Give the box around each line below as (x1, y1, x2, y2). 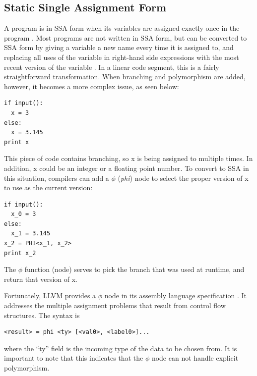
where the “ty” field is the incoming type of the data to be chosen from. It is (4, 343, 237, 353)
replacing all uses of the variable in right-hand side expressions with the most (4, 52, 239, 62)
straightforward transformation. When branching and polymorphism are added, (4, 71, 246, 82)
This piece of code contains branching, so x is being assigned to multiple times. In (4, 153, 253, 163)
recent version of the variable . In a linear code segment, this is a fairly (4, 61, 219, 72)
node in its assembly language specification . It (104, 290, 247, 301)
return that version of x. (4, 273, 77, 284)
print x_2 (4, 249, 36, 257)
